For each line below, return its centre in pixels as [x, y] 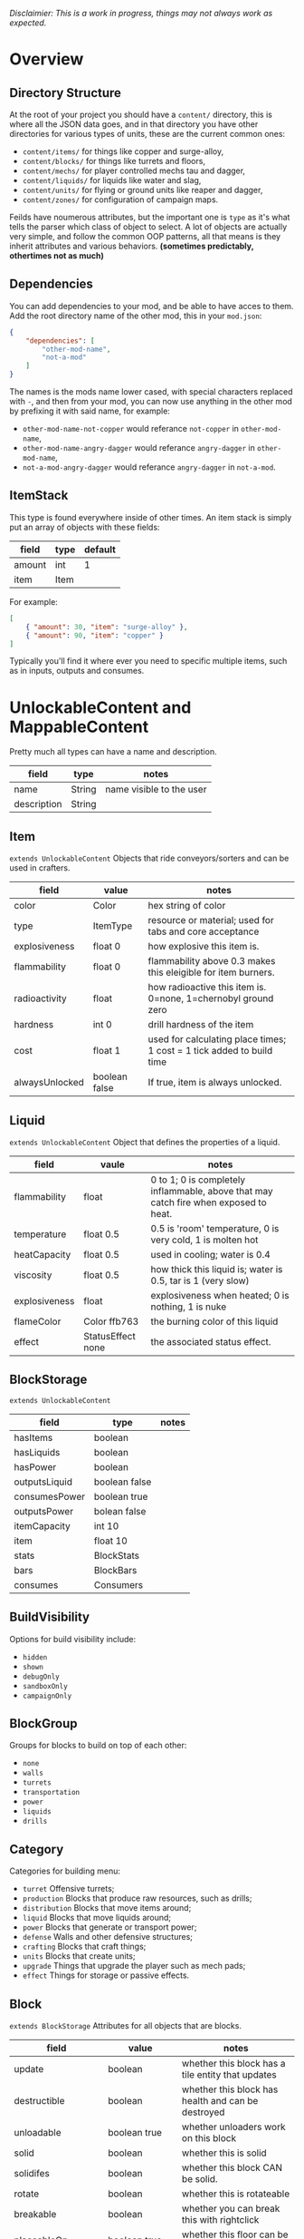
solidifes [32, 2173]
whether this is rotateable [236, 2194]
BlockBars [115, 1570]
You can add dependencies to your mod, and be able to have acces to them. [152, 306]
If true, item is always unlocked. [215, 1083]
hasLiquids [37, 1452]
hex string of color [187, 906]
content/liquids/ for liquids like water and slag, [112, 180]
